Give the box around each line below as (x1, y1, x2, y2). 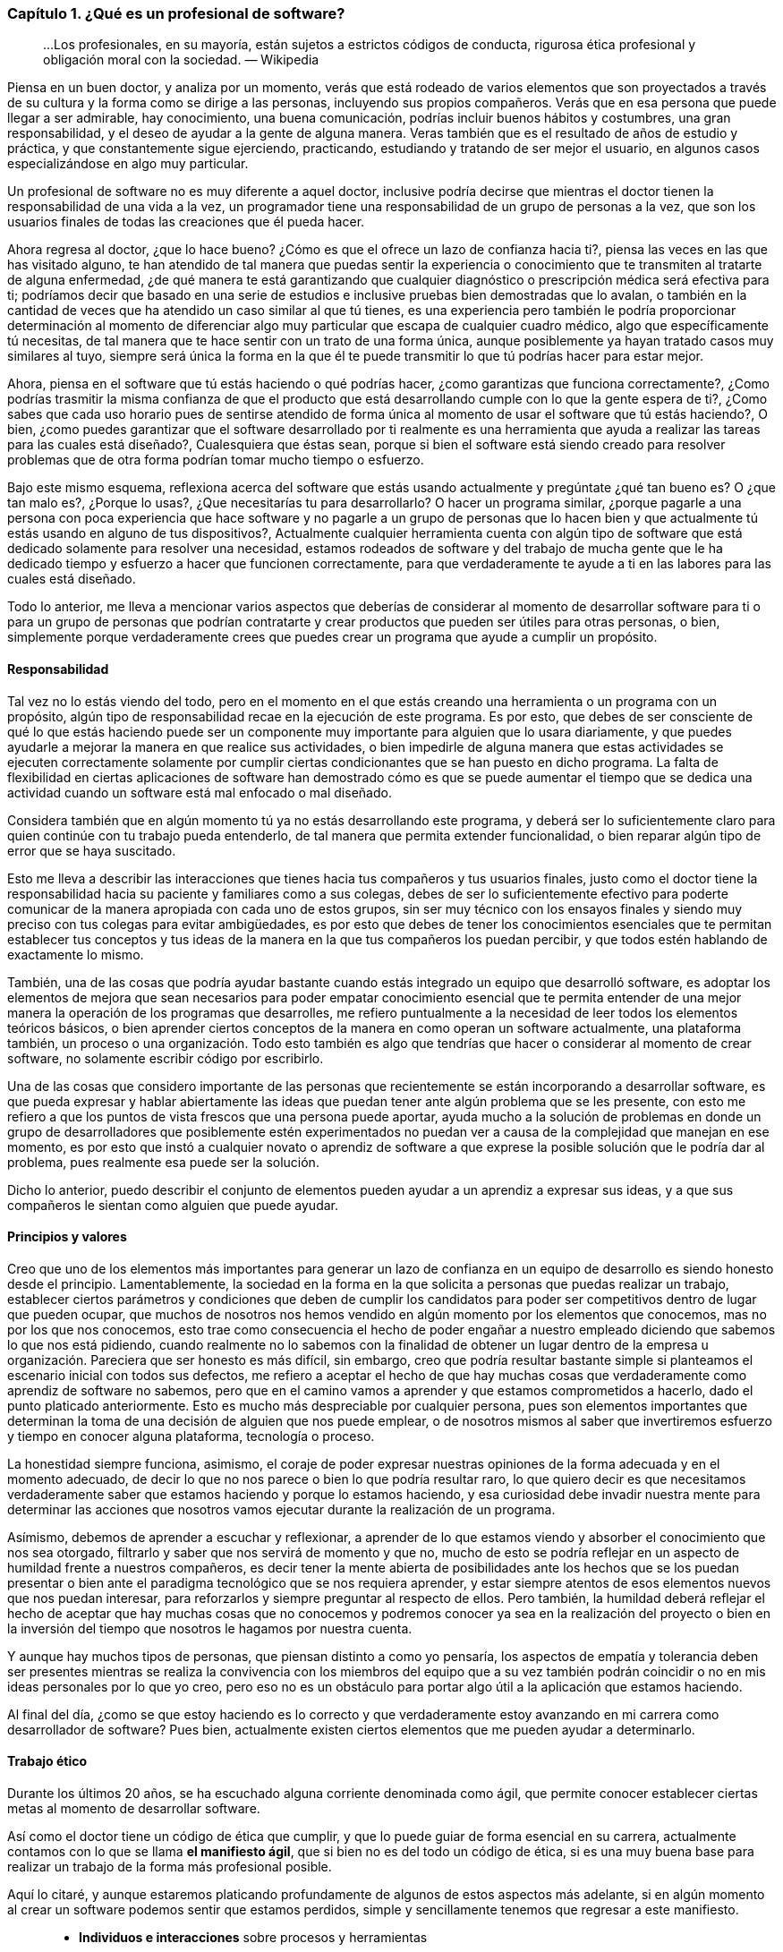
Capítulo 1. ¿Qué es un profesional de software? (7, 4, 345, 22)
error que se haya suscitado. (7, 842, 176, 858)
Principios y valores (7, 1229, 127, 1245)
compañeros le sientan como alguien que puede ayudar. (7, 1197, 339, 1213)
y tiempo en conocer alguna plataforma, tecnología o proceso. (7, 1428, 375, 1444)
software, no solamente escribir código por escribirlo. (7, 1050, 324, 1066)
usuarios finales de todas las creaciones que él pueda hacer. (7, 214, 365, 230)
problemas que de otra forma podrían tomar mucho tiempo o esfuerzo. (7, 452, 424, 468)
